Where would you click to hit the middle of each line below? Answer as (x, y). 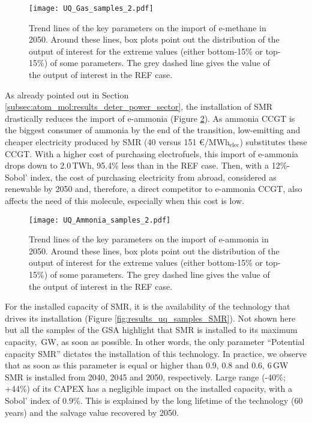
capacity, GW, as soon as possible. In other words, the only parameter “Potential (155, 341)
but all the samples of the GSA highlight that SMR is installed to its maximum (151, 330)
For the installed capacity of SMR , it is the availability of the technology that (148, 306)
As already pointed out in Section (67, 94)
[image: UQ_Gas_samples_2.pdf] (91, 8)
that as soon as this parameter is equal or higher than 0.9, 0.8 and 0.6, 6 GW (147, 365)
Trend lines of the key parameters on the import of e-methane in (148, 27)
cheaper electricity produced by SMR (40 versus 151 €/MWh (117, 142)
